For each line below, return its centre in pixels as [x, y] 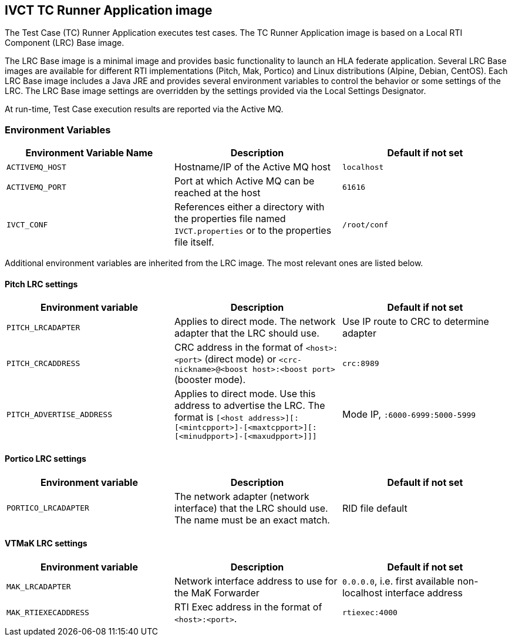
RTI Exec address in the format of [248, 607]
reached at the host [217, 193]
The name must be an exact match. [252, 520]
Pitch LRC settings [41, 284]
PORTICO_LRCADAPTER [48, 508]
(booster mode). [210, 380]
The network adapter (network [242, 496]
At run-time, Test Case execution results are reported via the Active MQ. [144, 109]
